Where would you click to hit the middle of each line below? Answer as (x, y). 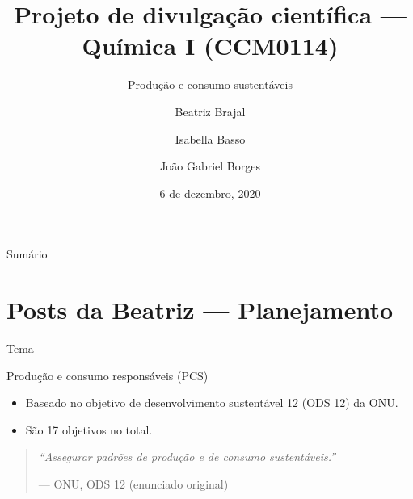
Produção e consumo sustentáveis (210, 84)
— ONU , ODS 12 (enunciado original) (133, 483)
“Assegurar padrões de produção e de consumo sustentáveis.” (187, 457)
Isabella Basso (210, 138)
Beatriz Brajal (210, 111)
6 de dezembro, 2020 (210, 193)
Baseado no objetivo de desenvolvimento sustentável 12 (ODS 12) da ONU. (212, 403)
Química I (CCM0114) (210, 46)
